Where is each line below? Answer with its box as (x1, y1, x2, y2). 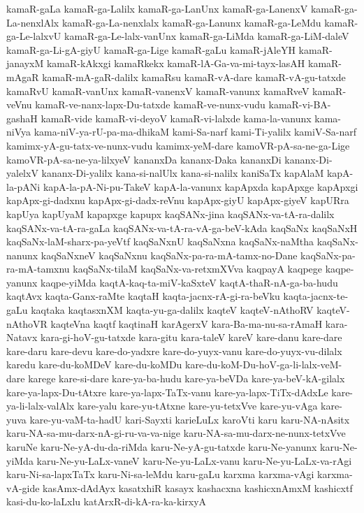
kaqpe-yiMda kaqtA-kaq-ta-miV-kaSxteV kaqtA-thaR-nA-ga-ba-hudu (41, 275, 338, 289)
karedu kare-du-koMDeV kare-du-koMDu (6, 357, 182, 372)
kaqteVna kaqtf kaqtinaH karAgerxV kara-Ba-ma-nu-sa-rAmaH (50, 316, 323, 331)
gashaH (6, 110, 38, 125)
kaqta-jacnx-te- (283, 289, 349, 303)
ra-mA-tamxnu (6, 261, 70, 276)
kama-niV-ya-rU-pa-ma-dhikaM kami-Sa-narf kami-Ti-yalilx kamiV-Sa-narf (34, 124, 357, 139)
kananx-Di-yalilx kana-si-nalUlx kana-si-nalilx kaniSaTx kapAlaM (41, 166, 324, 180)
